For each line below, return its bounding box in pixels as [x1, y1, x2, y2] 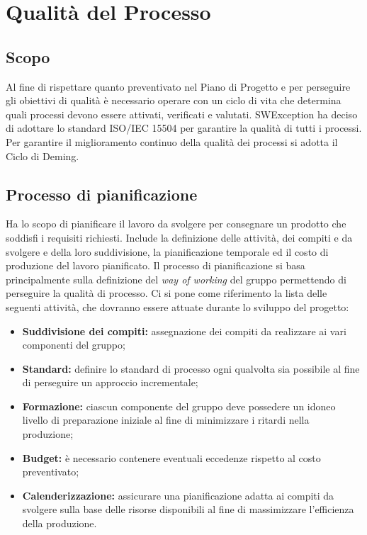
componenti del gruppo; [22, 337, 125, 352]
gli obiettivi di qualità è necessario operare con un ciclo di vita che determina [6, 93, 341, 108]
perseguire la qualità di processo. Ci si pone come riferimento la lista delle [6, 286, 327, 300]
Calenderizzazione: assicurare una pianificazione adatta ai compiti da [22, 488, 334, 502]
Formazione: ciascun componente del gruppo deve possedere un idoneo [22, 398, 336, 413]
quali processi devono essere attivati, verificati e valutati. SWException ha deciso [6, 106, 358, 121]
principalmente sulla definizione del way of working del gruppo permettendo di [6, 271, 346, 286]
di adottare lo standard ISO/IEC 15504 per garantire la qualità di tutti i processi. [6, 120, 362, 135]
